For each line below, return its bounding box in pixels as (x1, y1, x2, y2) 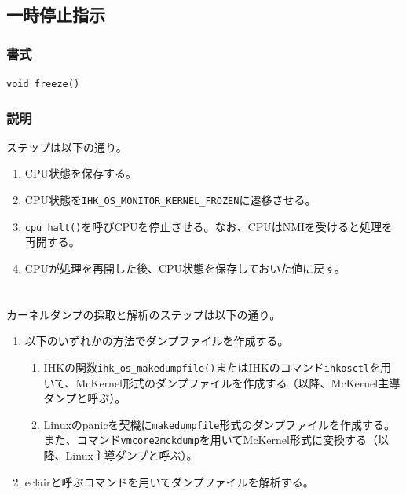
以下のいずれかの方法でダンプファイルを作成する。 (24, 332, 289, 349)
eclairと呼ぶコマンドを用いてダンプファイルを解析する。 (24, 473, 314, 489)
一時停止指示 (6, 2, 105, 27)
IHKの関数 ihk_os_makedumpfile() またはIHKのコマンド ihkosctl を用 (43, 358, 392, 375)
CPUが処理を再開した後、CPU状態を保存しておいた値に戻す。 (24, 259, 346, 276)
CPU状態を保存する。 (24, 165, 137, 181)
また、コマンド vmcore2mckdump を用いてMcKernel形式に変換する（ (43, 431, 378, 448)
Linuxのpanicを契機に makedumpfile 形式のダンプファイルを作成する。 (43, 416, 395, 432)
